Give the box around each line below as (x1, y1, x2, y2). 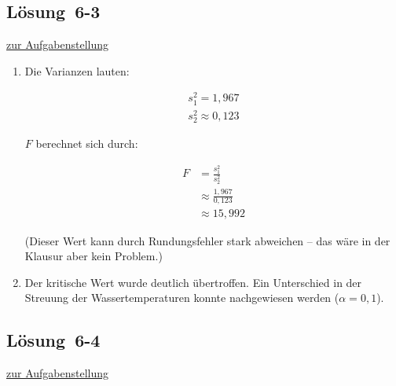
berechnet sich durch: (35, 134, 138, 151)
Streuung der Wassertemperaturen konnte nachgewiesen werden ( (24, 289, 339, 306)
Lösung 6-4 (6, 328, 101, 352)
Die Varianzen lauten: (24, 62, 130, 79)
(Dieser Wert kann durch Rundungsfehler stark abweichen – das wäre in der (24, 232, 390, 248)
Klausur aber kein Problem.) (24, 248, 163, 264)
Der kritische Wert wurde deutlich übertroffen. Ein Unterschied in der (24, 274, 362, 290)
